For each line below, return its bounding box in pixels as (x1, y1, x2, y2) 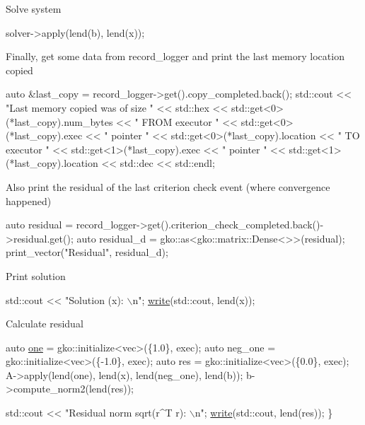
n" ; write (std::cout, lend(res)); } (195, 405, 333, 420)
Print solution (6, 268, 66, 283)
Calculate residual (6, 316, 83, 331)
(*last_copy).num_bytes (6, 114, 113, 129)
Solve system (6, 1, 62, 16)
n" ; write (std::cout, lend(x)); (132, 292, 255, 307)
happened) (6, 193, 52, 208)
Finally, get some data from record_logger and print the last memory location (6, 49, 344, 64)
